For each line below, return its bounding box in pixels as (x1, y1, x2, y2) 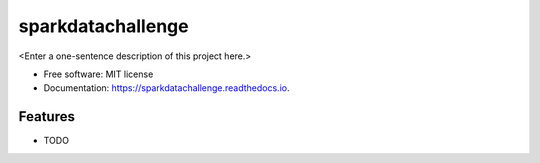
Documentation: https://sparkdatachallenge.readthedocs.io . (43, 82, 290, 94)
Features (18, 108, 75, 125)
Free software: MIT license (43, 68, 154, 80)
